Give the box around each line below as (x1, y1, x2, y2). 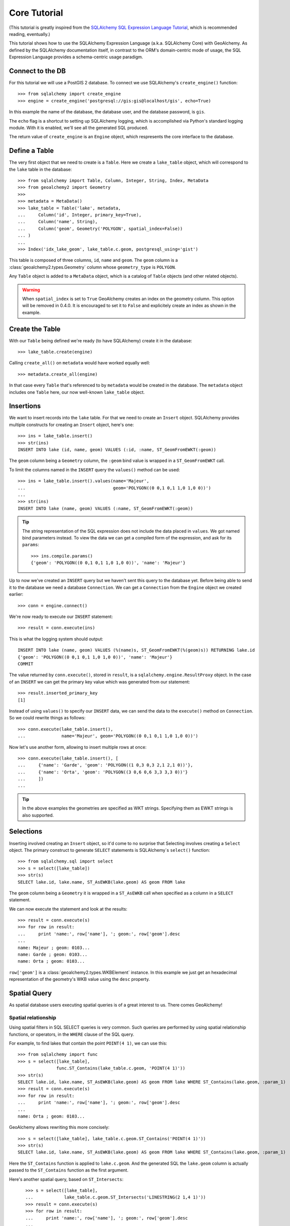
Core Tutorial (9, 7, 64, 18)
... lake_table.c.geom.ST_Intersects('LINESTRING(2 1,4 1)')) (25, 1195, 206, 1200)
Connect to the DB (9, 67, 66, 75)
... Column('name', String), (18, 219, 98, 225)
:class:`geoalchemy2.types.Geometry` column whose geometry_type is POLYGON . (9, 264, 176, 270)
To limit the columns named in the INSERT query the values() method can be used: (9, 466, 180, 473)
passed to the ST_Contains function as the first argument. (9, 1167, 129, 1173)
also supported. (22, 812, 54, 818)
